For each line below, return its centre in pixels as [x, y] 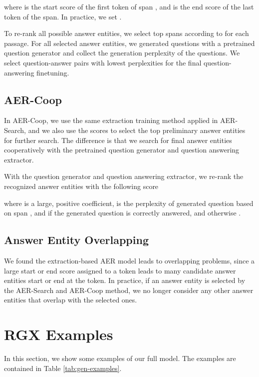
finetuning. [53, 72]
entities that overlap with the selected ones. [71, 300]
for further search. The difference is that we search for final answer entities [118, 140]
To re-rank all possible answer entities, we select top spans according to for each [127, 33]
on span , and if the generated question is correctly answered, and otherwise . [123, 213]
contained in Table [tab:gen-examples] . [63, 368]
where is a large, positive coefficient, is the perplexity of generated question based [129, 203]
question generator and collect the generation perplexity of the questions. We [122, 53]
